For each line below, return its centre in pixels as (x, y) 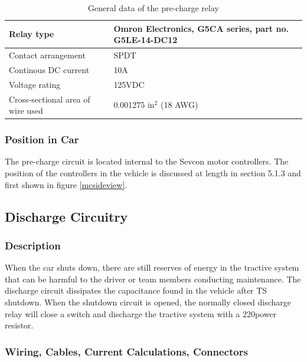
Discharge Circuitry (66, 216)
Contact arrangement (47, 55)
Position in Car (42, 139)
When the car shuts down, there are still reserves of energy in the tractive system (152, 267)
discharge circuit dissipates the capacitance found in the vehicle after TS (136, 290)
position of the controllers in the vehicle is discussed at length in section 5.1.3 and (153, 173)
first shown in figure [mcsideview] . (66, 184)
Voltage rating (35, 84)
